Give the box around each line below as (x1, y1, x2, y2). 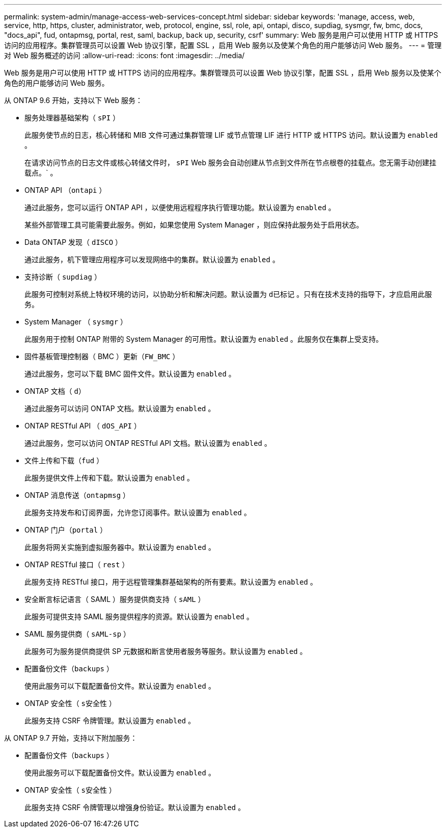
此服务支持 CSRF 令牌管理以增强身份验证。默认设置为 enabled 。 (24, 803, 245, 812)
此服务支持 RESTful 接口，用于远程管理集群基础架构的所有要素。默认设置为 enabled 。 (24, 577, 317, 586)
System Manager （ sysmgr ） (24, 317, 128, 326)
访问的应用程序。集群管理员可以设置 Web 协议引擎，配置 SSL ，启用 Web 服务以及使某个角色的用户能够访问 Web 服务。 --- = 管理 (4, 41, 442, 49)
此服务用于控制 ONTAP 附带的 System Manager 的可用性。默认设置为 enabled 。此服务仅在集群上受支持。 (24, 335, 383, 343)
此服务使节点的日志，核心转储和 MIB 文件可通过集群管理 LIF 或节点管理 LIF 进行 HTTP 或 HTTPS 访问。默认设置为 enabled (24, 131, 438, 139)
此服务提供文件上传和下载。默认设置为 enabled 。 (24, 473, 194, 482)
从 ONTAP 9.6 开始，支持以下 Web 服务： (4, 96, 143, 105)
